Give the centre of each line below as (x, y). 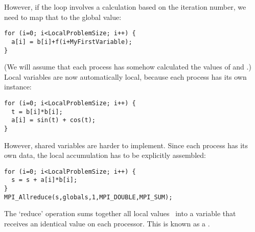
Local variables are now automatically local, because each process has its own (125, 76)
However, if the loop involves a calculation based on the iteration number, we (125, 7)
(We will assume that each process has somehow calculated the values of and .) (128, 67)
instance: (18, 87)
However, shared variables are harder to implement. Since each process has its (126, 145)
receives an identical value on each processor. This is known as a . (107, 223)
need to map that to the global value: (63, 17)
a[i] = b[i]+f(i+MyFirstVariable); (72, 42)
